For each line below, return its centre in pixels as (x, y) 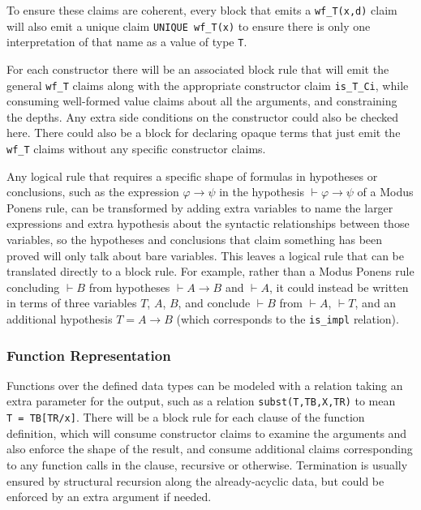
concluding (33, 287)
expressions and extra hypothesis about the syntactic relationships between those (208, 223)
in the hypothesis (262, 192)
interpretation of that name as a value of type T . (127, 42)
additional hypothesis (60, 319)
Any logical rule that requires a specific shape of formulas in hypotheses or (192, 176)
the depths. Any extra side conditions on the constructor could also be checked (203, 116)
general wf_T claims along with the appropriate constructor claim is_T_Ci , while (208, 85)
